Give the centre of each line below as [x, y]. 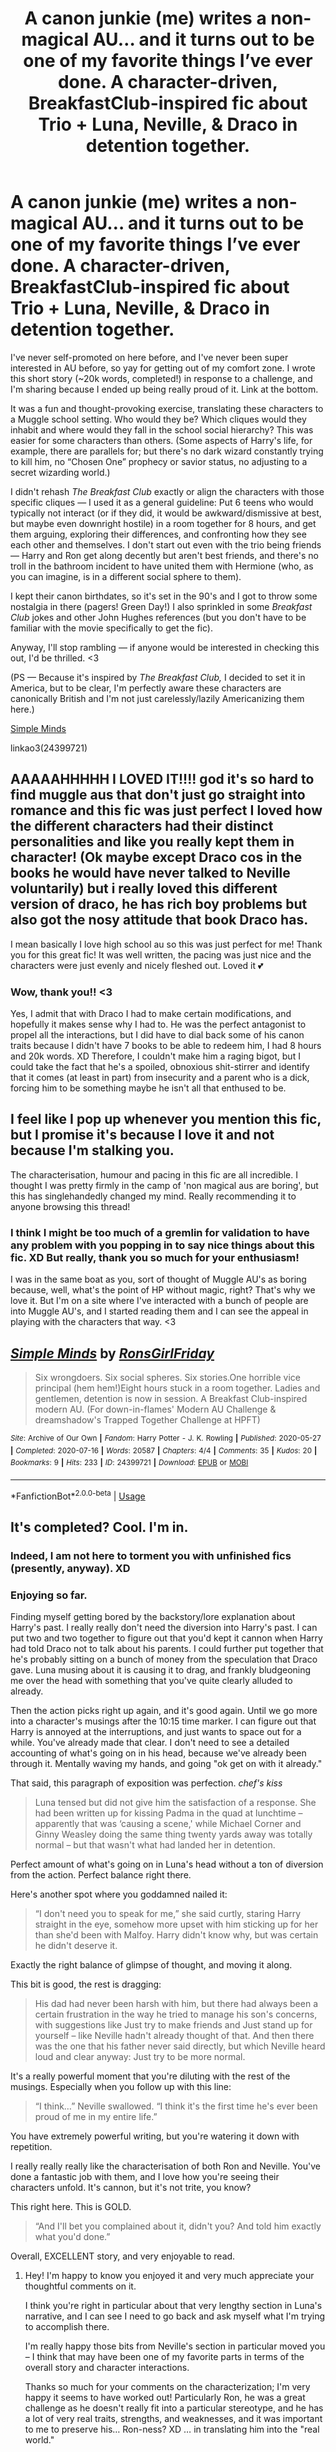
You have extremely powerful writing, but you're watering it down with [155, 2136]
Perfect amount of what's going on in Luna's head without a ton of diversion [167, 1864]
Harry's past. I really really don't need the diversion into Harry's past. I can [164, 1628]
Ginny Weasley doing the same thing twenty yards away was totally [173, 1834]
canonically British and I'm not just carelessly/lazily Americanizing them [157, 698]
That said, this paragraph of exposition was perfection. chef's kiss [146, 1783]
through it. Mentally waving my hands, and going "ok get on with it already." [166, 1764]
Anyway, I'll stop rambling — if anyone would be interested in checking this [165, 647]
